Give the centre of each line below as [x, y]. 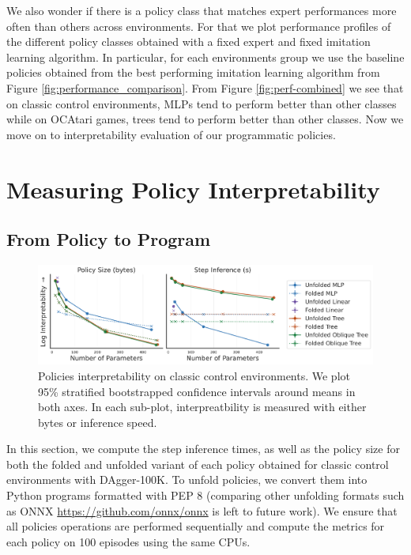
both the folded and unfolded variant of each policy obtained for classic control [198, 464]
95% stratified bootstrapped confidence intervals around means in [197, 391]
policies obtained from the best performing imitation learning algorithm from [193, 72]
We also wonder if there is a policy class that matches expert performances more [202, 10]
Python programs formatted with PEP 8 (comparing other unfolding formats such [205, 495]
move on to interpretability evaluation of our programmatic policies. [171, 134]
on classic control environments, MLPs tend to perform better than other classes [202, 103]
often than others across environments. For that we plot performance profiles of [199, 26]
